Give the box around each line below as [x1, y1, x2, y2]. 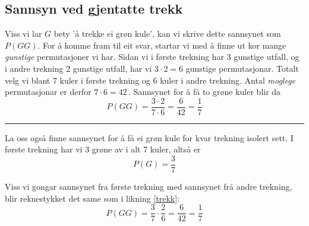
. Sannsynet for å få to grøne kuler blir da [128, 85, 281, 98]
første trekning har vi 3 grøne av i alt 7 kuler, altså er [5, 143, 201, 155]
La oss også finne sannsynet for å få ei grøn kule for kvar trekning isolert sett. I [5, 131, 294, 144]
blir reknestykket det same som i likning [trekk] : [5, 192, 179, 204]
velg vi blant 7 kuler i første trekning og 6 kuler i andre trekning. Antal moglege [5, 74, 296, 86]
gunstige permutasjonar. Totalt [185, 62, 299, 74]
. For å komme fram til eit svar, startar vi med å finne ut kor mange [37, 39, 286, 51]
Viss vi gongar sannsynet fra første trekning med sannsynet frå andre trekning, [5, 180, 292, 193]
